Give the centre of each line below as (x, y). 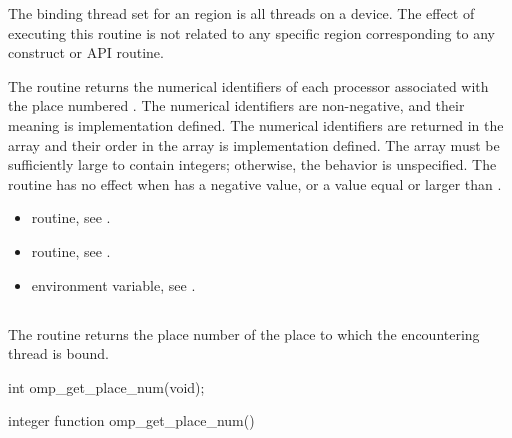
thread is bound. (58, 353)
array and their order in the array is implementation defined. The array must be (254, 144)
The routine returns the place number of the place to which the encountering (244, 333)
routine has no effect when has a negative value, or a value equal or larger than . (255, 183)
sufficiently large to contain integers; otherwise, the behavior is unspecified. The (252, 164)
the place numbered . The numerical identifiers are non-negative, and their (236, 105)
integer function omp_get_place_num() (131, 420)
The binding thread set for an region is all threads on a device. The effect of (241, 13)
